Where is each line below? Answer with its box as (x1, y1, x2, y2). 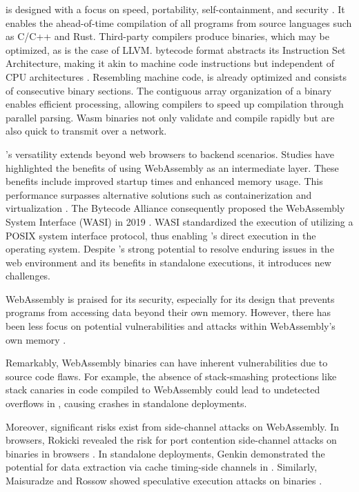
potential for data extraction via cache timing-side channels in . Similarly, (6, 460, 318, 474)
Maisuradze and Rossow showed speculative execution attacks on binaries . (6, 473, 322, 487)
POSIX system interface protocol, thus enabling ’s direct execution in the (6, 228, 316, 242)
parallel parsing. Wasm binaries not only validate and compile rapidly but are (6, 110, 335, 124)
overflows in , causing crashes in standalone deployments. (6, 396, 247, 411)
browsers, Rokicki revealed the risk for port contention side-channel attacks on (6, 433, 337, 447)
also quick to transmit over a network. (6, 124, 167, 138)
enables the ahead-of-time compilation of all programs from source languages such (6, 15, 352, 30)
